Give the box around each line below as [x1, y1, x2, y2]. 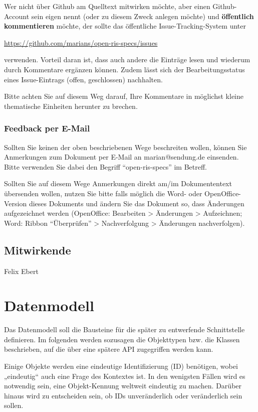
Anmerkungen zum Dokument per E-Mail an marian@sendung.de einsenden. [4, 152, 239, 162]
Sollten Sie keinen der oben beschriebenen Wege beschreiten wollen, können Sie [4, 142, 247, 152]
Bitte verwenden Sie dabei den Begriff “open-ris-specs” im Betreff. [4, 161, 207, 172]
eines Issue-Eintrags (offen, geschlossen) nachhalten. [4, 74, 163, 84]
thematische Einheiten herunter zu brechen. [4, 100, 138, 111]
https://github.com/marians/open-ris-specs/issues [4, 37, 158, 48]
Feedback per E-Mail [4, 122, 90, 134]
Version [4, 198, 27, 208]
